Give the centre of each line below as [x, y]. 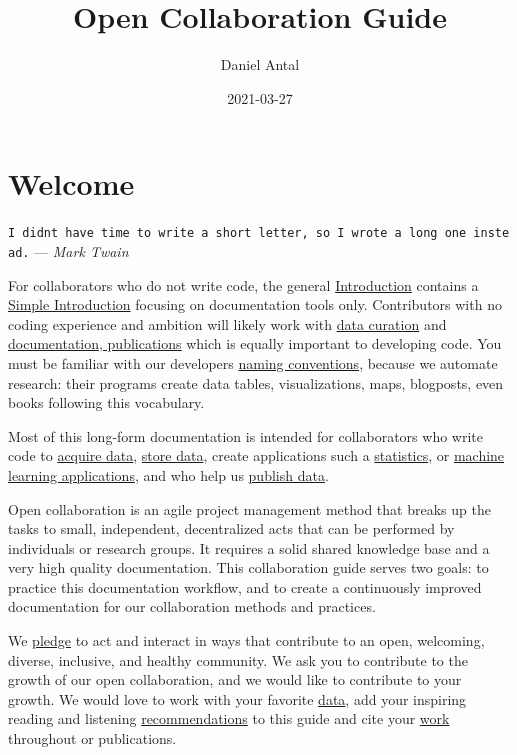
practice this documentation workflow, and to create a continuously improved [245, 586]
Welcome [71, 183]
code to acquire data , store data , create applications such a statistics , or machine [256, 455]
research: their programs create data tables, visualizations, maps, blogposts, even [256, 382]
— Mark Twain [81, 250]
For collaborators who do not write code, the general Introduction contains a [243, 284]
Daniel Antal [260, 64]
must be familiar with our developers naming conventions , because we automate [253, 362]
